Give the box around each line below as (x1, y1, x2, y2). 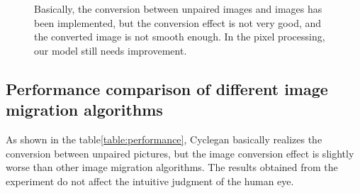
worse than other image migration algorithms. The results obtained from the (6, 160, 338, 175)
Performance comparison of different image (6, 77, 328, 99)
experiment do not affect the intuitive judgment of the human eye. (6, 173, 294, 188)
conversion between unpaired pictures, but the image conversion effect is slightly (6, 145, 354, 160)
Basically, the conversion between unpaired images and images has (34, 1, 322, 16)
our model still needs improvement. (34, 43, 187, 57)
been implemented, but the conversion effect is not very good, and (34, 15, 322, 30)
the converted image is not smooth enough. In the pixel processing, (34, 29, 325, 44)
